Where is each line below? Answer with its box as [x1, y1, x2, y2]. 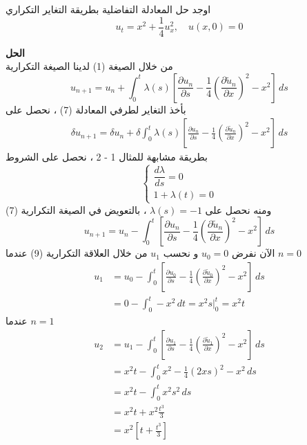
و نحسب [163, 246, 199, 260]
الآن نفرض [231, 246, 275, 260]
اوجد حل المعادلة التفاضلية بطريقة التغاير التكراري [6, 2, 211, 16]
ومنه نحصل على [205, 202, 272, 217]
